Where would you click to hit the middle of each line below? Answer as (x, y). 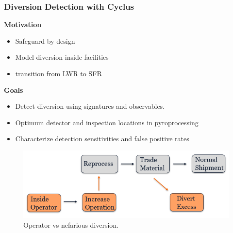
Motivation (23, 25)
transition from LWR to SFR (58, 73)
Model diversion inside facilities (62, 57)
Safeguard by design (45, 41)
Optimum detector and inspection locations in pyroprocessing (107, 122)
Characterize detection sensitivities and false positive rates (102, 139)
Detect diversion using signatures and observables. (90, 106)
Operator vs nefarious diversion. (71, 225)
